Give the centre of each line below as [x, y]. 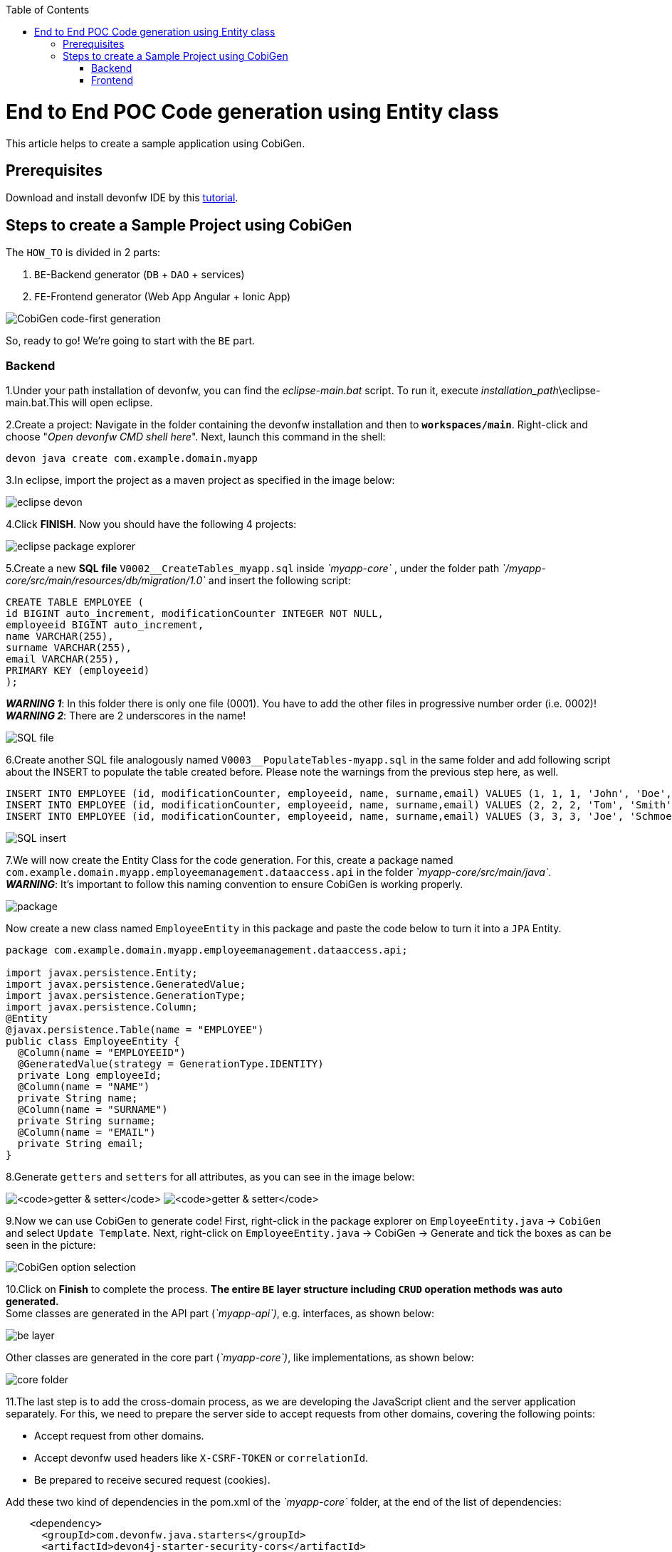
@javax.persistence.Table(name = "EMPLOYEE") [135, 1029]
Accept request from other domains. [119, 1435]
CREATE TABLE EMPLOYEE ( [75, 602]
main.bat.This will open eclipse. [79, 402]
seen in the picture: [51, 1245]
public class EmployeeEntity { [93, 1041]
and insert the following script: [279, 580]
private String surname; [86, 1120]
